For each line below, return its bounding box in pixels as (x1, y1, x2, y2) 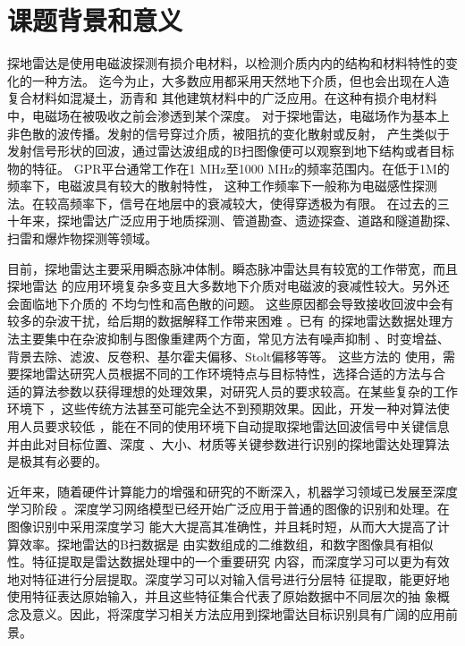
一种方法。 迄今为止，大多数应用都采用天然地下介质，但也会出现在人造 (31, 71, 450, 89)
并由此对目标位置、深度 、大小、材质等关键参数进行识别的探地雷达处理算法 (7, 434, 450, 453)
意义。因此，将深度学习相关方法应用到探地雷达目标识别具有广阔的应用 (31, 604, 445, 623)
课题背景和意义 (7, 2, 183, 38)
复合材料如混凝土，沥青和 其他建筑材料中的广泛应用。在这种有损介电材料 (7, 89, 437, 107)
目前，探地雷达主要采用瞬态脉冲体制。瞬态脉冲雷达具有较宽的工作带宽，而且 (7, 259, 458, 277)
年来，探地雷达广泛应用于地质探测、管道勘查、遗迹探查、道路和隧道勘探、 (19, 211, 458, 230)
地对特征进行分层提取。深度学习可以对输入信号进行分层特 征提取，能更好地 (7, 569, 450, 588)
